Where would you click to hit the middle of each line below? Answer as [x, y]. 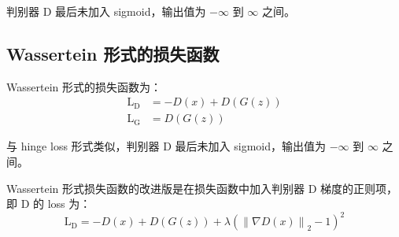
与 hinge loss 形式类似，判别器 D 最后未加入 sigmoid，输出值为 [166, 146]
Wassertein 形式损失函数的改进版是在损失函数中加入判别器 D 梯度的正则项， [202, 188]
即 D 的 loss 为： [49, 204]
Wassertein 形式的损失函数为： [84, 86]
